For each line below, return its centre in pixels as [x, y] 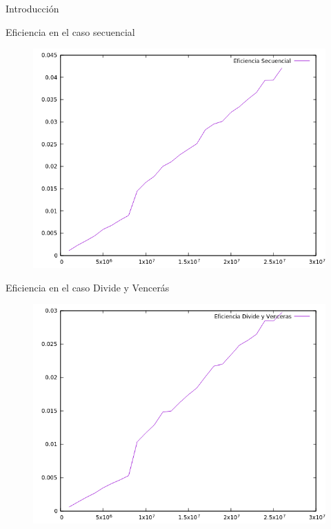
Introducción [32, 8]
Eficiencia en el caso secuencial [70, 31]
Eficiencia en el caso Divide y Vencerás [88, 287]
